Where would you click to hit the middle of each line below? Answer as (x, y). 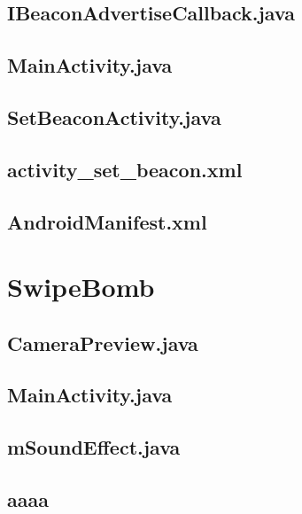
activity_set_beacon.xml (125, 169)
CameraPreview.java (103, 343)
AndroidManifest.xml (107, 221)
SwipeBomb (81, 287)
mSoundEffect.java (94, 447)
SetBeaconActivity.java (114, 117)
